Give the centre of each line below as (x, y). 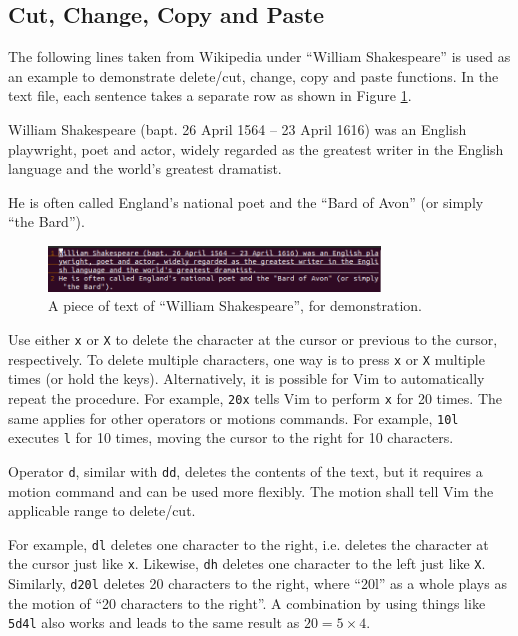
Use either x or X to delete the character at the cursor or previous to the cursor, (253, 339)
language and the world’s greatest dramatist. (145, 168)
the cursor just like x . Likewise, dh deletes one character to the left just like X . (247, 563)
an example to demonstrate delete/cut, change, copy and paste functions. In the (253, 75)
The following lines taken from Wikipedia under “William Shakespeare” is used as (259, 56)
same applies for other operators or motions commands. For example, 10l (233, 417)
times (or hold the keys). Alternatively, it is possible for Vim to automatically (246, 378)
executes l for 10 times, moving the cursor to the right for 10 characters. (231, 437)
